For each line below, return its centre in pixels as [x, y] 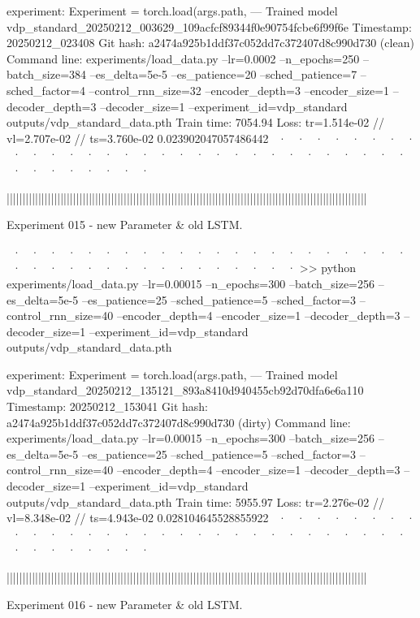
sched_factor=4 [46, 90]
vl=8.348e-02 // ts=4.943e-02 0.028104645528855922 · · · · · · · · [211, 518]
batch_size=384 [47, 74]
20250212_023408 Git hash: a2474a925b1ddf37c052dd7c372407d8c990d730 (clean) [210, 43]
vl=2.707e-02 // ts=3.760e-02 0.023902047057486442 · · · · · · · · [211, 138]
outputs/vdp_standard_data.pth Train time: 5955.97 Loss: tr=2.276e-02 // [196, 501]
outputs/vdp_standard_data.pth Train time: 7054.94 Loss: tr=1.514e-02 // [196, 122]
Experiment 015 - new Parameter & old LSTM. [125, 225]
